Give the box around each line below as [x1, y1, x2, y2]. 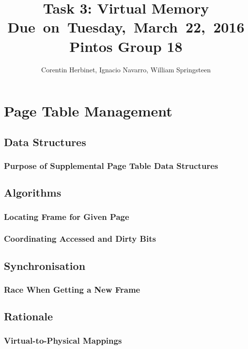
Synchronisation [4, 258, 86, 273]
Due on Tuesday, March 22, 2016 [7, 17, 245, 37]
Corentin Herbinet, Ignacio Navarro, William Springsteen [41, 64, 211, 74]
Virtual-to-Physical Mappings [4, 334, 122, 346]
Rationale [4, 309, 53, 324]
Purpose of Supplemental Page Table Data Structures [4, 159, 218, 171]
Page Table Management [4, 101, 172, 121]
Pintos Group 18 [69, 36, 183, 56]
